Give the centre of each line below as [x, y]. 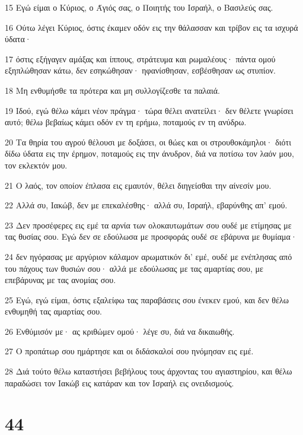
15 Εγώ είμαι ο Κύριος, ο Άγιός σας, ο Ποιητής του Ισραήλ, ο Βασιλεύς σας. [139, 7]
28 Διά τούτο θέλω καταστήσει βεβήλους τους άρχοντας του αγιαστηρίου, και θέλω [149, 371]
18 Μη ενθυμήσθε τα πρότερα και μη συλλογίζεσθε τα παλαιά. [112, 90]
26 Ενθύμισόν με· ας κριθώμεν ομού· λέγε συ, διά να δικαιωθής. [120, 331]
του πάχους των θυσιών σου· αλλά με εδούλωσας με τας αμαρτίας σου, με [134, 268]
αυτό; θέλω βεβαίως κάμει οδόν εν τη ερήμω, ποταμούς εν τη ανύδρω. [126, 122]
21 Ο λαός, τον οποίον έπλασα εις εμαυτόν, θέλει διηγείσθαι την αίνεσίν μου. [138, 185]
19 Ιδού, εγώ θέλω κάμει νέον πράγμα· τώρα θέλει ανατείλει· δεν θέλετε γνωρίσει [149, 110]
